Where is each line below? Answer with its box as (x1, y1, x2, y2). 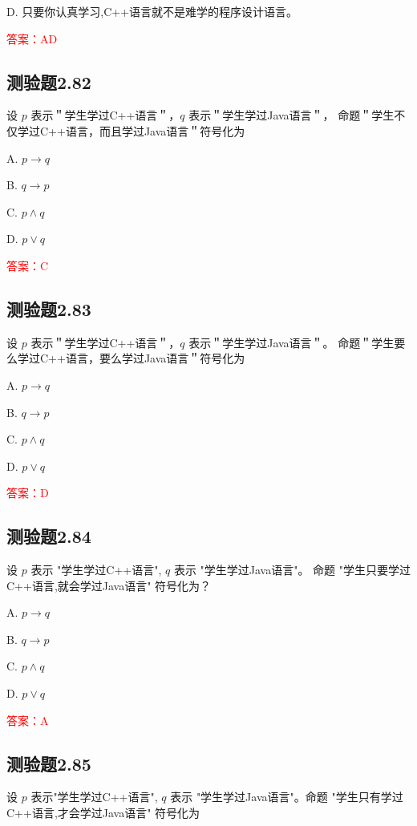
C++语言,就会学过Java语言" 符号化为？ (6, 577, 212, 593)
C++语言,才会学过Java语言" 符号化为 (6, 804, 200, 821)
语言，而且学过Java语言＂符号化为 (65, 122, 245, 139)
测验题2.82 (6, 69, 91, 94)
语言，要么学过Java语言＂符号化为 (65, 350, 245, 366)
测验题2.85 (6, 751, 91, 775)
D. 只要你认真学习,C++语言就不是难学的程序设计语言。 (6, 3, 298, 19)
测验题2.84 (6, 524, 91, 549)
